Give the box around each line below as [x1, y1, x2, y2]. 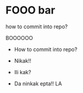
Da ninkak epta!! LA [14, 80, 62, 87]
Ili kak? [14, 68, 31, 75]
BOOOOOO [5, 34, 33, 41]
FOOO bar [5, 4, 56, 17]
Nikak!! [14, 57, 32, 64]
